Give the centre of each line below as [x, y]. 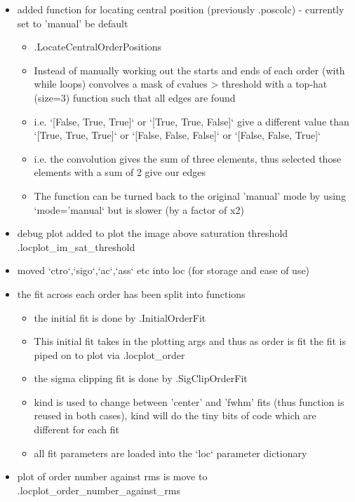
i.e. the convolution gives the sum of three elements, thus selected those [188, 158]
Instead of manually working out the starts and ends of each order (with [189, 70]
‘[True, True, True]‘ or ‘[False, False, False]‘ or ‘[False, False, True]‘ [177, 135]
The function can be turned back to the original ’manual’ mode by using [190, 195]
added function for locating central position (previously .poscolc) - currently [181, 9]
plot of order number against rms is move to [112, 476]
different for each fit [77, 429]
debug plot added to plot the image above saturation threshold [153, 233]
